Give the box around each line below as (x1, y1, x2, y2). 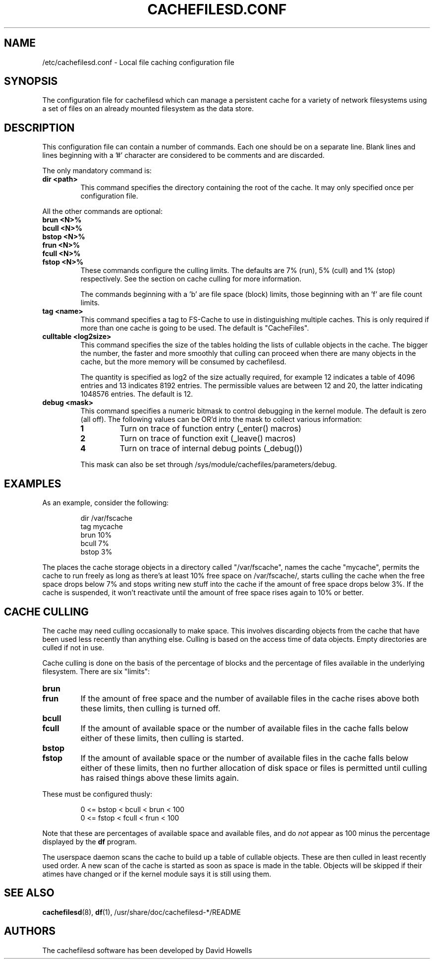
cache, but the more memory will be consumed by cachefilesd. (80, 357, 286, 366)
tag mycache (80, 522, 123, 531)
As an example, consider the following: (42, 498, 169, 507)
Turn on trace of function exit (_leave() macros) (119, 433, 296, 444)
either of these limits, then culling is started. (80, 733, 244, 743)
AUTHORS (4, 925, 56, 938)
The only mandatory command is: (42, 166, 152, 175)
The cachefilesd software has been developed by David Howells (42, 946, 252, 955)
